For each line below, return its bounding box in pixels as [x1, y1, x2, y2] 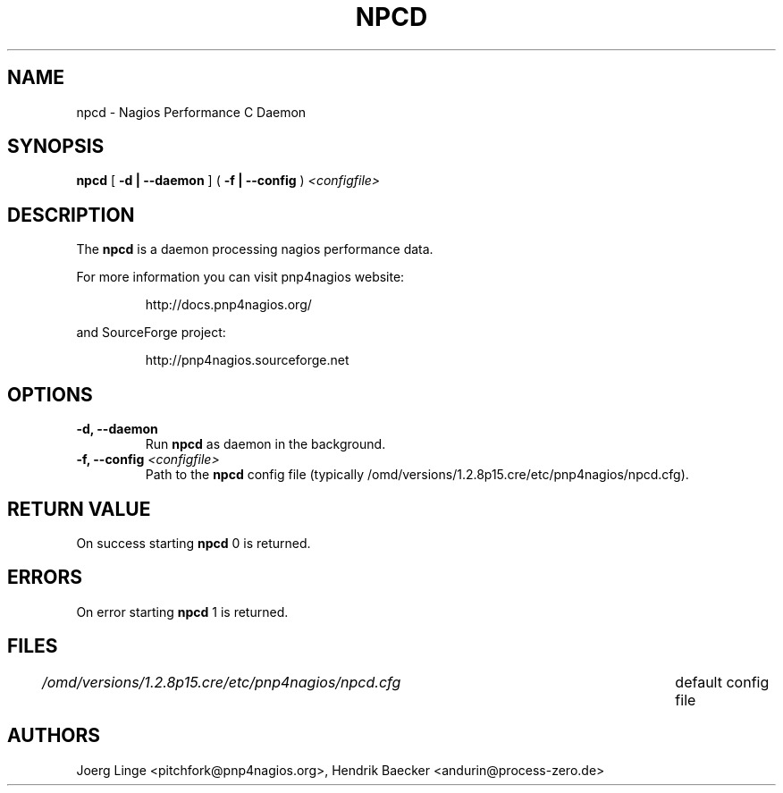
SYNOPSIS [7, 135, 105, 158]
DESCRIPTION [7, 203, 135, 226]
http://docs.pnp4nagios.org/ [145, 297, 312, 313]
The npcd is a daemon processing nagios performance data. [76, 241, 434, 257]
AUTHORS [7, 724, 101, 747]
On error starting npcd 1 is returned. [76, 603, 289, 620]
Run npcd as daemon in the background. [145, 436, 386, 452]
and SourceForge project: [76, 325, 226, 341]
